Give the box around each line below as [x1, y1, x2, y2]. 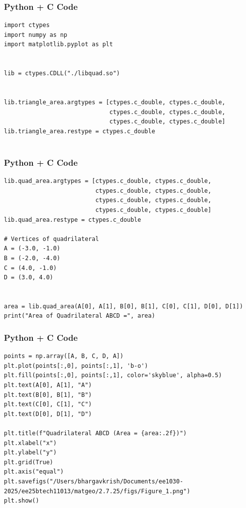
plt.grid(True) [4, 458, 54, 466]
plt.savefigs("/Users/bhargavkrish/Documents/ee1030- [4, 478, 184, 485]
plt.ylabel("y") [4, 449, 57, 456]
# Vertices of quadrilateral [4, 235, 99, 242]
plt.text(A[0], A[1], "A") [4, 382, 92, 389]
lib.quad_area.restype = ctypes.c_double [4, 216, 141, 223]
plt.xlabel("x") [4, 439, 57, 447]
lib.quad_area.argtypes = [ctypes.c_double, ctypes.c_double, [4, 178, 212, 185]
